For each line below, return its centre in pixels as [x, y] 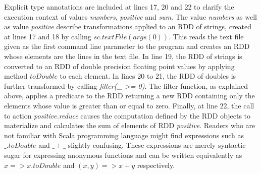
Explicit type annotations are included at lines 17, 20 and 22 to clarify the [119, 7]
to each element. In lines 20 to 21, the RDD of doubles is [148, 76]
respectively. [156, 165]
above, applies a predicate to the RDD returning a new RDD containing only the [129, 96]
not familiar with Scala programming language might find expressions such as [124, 135]
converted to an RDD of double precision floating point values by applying [119, 66]
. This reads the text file [206, 36]
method [16, 76]
